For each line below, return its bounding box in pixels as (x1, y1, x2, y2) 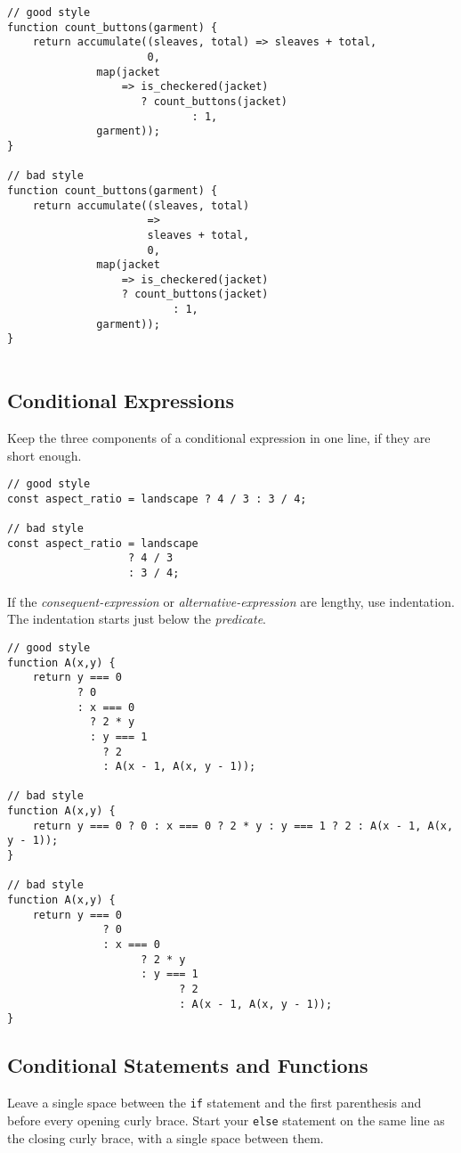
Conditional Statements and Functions (7, 1051, 368, 1079)
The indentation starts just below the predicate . (7, 609, 267, 628)
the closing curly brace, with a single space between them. (7, 1128, 324, 1147)
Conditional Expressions (7, 387, 234, 414)
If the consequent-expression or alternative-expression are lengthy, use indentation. (7, 592, 455, 610)
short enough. (7, 446, 82, 464)
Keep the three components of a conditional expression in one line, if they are (7, 428, 431, 446)
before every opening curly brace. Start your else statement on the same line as (7, 1110, 445, 1129)
